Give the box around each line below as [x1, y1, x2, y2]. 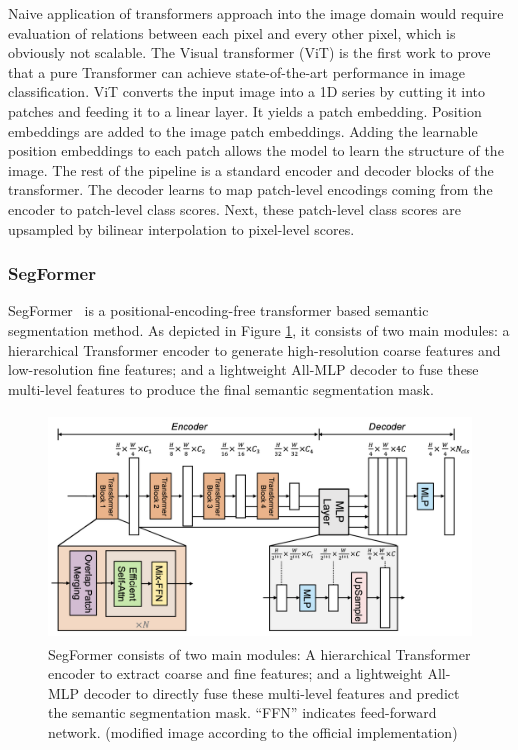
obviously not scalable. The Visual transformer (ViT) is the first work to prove [8, 42, 491, 63]
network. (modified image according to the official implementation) [48, 722, 458, 743]
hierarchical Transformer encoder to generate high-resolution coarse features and [8, 339, 501, 360]
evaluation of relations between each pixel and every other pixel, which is [8, 22, 456, 43]
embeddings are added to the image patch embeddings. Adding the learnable [8, 120, 478, 141]
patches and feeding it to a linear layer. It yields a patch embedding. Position [8, 100, 482, 121]
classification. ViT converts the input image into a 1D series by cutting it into [8, 81, 486, 102]
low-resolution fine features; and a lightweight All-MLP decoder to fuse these [8, 359, 479, 380]
